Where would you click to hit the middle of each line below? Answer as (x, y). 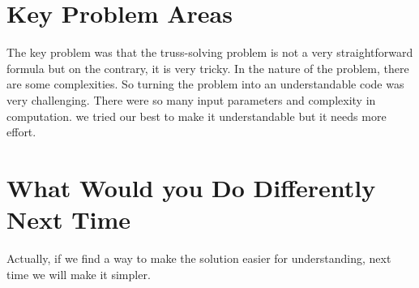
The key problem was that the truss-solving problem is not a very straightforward (210, 52)
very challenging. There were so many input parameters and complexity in (191, 99)
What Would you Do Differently (191, 187)
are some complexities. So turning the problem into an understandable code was (205, 84)
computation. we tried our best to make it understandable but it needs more (197, 116)
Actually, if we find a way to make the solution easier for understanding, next (199, 258)
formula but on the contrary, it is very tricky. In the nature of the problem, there (208, 68)
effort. (21, 132)
